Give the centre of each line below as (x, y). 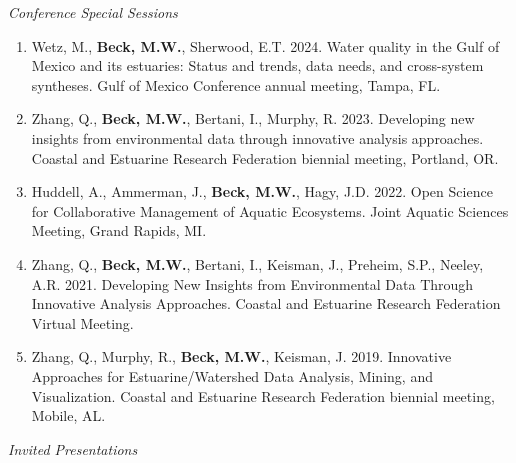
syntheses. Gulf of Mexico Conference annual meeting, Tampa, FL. (236, 84)
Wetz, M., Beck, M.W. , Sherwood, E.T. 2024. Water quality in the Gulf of (265, 45)
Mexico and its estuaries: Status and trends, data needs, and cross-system (257, 65)
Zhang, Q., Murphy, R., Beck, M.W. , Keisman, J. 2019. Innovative (241, 356)
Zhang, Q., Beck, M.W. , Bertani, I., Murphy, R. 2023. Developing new (253, 118)
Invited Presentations (73, 448)
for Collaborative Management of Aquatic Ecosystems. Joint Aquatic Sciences (270, 210)
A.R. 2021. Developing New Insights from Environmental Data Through (252, 283)
